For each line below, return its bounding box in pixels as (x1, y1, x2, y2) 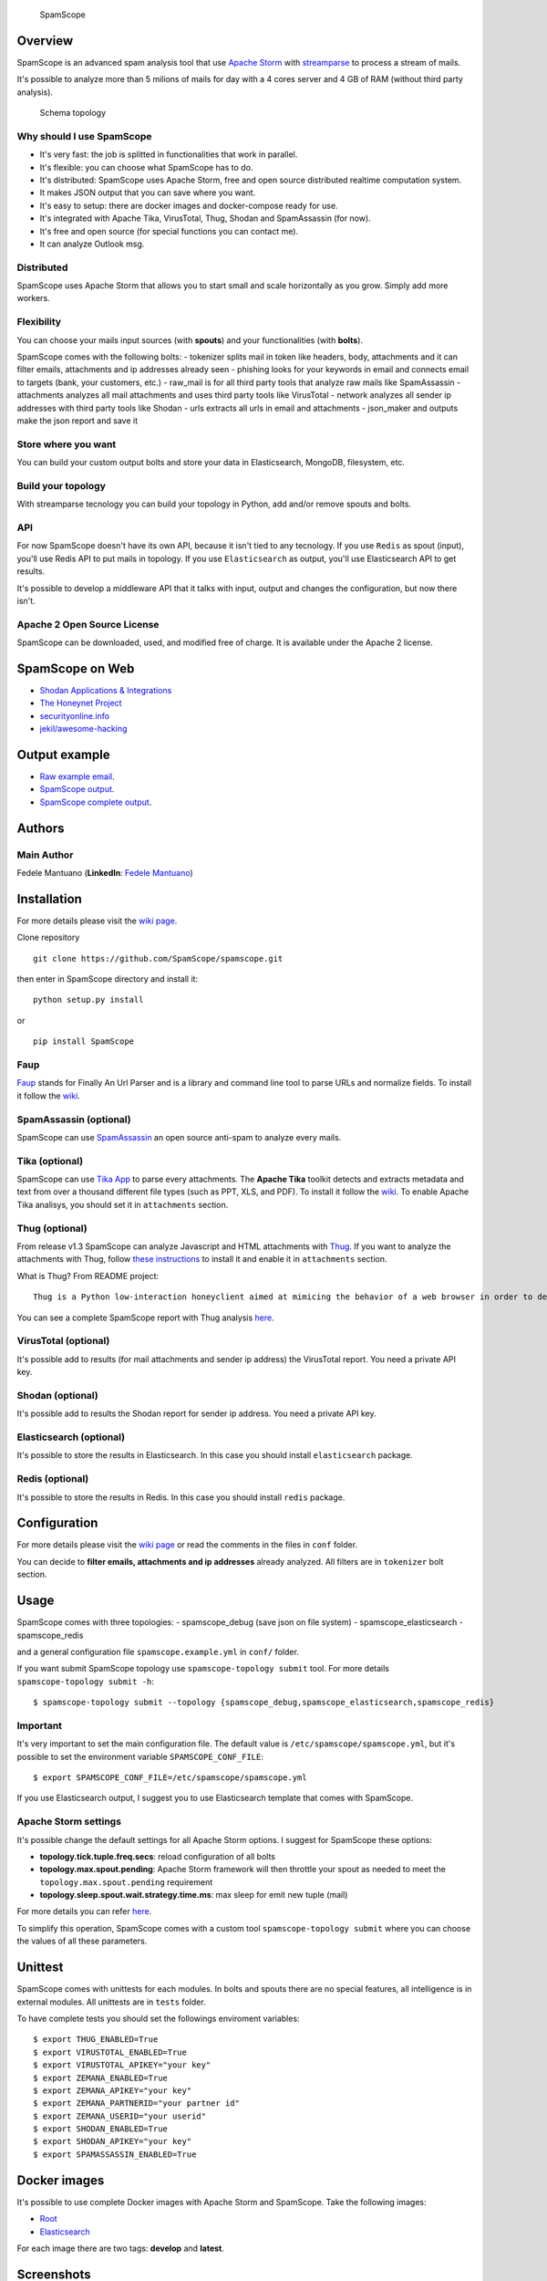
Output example (16, 746, 110, 762)
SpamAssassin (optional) (16, 1113, 131, 1126)
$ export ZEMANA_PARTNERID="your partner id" (33, 2099, 241, 2109)
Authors (16, 820, 65, 836)
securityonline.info (39, 710, 109, 721)
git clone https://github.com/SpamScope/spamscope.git (33, 953, 284, 963)
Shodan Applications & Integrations (39, 685, 172, 695)
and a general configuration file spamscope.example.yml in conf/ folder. (16, 1646, 300, 1657)
